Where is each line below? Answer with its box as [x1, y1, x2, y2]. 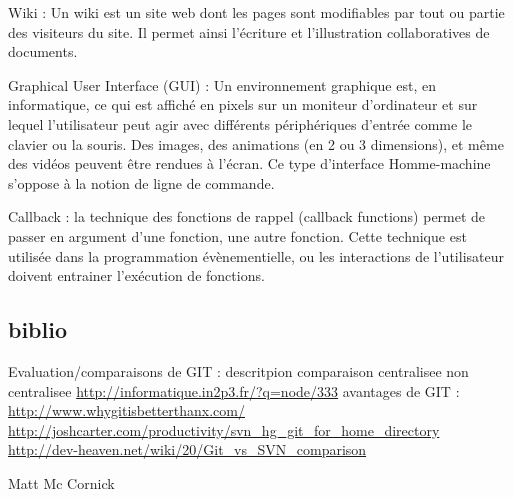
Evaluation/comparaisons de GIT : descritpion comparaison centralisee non [8, 360, 469, 381]
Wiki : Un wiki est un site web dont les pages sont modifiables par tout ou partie [8, 2, 505, 22]
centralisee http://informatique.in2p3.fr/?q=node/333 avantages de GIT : [8, 380, 460, 401]
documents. [8, 41, 78, 62]
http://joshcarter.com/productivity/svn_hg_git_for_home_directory [8, 419, 440, 440]
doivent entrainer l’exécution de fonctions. [8, 265, 265, 286]
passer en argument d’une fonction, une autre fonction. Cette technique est [8, 225, 467, 246]
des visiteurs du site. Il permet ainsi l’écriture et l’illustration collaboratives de [8, 21, 490, 42]
